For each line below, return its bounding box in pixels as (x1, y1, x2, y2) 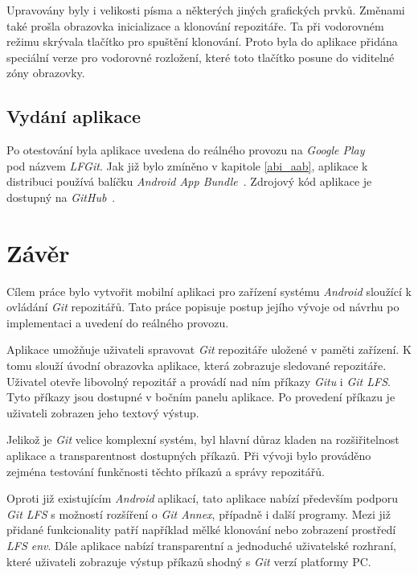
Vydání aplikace (6, 104, 141, 129)
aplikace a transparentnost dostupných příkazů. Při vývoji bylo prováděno (6, 447, 371, 464)
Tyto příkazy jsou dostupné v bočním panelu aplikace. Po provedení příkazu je (6, 388, 395, 405)
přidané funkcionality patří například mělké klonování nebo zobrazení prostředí (6, 521, 396, 538)
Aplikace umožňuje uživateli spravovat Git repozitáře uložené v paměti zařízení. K (6, 341, 412, 358)
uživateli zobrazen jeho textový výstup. (6, 404, 199, 421)
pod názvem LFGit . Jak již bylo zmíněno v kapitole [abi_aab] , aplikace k (6, 157, 368, 174)
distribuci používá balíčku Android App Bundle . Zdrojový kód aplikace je (6, 173, 372, 190)
